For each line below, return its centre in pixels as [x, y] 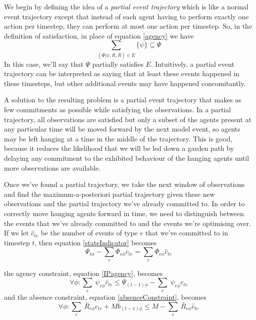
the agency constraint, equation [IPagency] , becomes [83, 273]
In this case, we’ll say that [44, 64]
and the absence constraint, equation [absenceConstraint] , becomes [105, 297]
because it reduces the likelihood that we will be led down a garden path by [119, 148]
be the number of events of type [89, 233]
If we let [17, 233]
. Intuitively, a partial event [193, 64]
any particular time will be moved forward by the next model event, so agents [122, 129]
